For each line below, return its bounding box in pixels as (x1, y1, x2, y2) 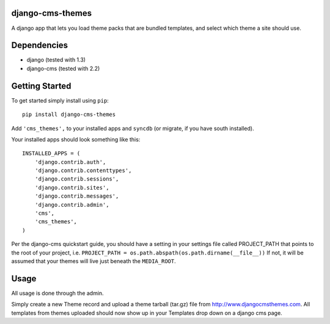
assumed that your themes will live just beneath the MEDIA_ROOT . (11, 257, 177, 265)
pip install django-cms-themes (22, 111, 116, 118)
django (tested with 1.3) (26, 56, 86, 63)
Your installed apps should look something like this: (11, 135, 141, 143)
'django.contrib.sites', (34, 184, 109, 191)
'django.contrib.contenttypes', (34, 167, 132, 174)
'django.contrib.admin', (34, 201, 109, 208)
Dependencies (11, 40, 68, 51)
